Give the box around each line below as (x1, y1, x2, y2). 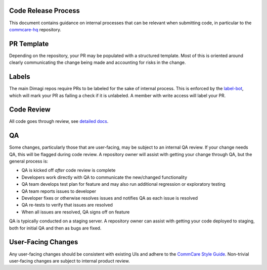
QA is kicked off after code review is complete (21, 167, 116, 173)
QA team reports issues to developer (21, 188, 96, 194)
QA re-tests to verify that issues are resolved (21, 202, 113, 208)
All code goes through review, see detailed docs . (9, 118, 109, 124)
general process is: (9, 159, 48, 164)
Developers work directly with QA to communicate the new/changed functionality (21, 174, 187, 180)
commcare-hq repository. (9, 26, 61, 32)
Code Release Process (9, 6, 80, 15)
